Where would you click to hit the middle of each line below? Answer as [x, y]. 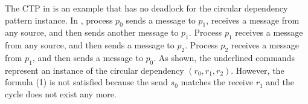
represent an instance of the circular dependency [95, 70]
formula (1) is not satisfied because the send [86, 82]
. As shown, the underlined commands [224, 57]
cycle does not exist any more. [61, 93]
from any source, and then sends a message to [90, 45]
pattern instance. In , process [59, 20]
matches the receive [217, 82]
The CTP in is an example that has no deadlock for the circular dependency [146, 8]
